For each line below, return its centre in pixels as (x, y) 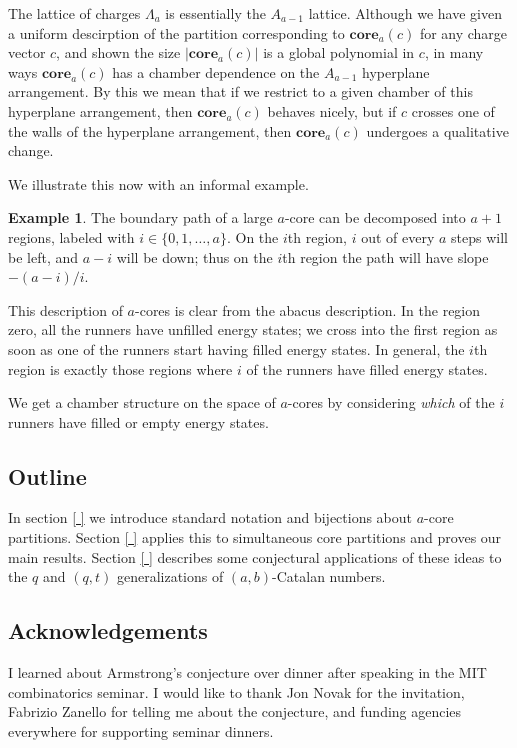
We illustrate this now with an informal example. (158, 183)
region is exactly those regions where (120, 368)
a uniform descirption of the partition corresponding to (176, 32)
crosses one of (453, 110)
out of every (398, 236)
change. (31, 150)
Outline (47, 475)
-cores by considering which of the (391, 402)
